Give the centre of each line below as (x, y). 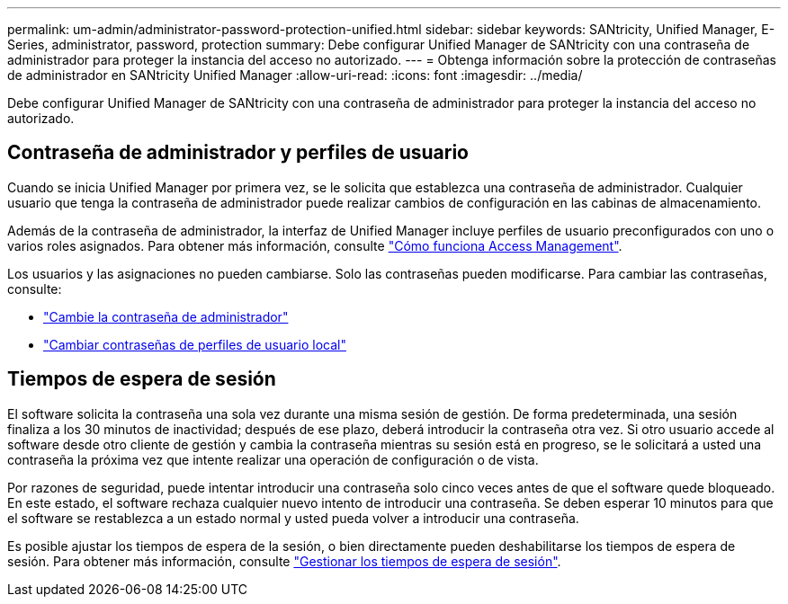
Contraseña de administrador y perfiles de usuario (238, 153)
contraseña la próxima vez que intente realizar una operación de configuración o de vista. (273, 459)
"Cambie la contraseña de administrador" (166, 316)
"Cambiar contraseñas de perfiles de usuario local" (195, 344)
